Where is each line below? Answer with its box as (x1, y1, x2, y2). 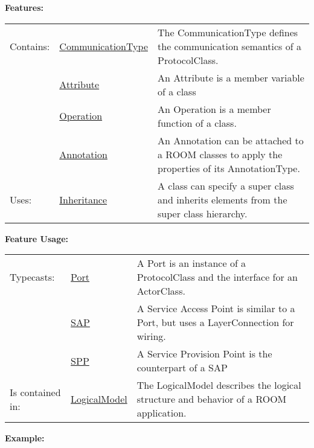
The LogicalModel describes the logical (136, 378, 301, 392)
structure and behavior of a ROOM (136, 392, 287, 406)
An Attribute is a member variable (158, 70, 304, 85)
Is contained (10, 385, 61, 399)
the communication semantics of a (158, 39, 301, 53)
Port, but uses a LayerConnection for (136, 315, 294, 330)
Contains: (10, 39, 50, 53)
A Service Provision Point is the (136, 347, 272, 361)
